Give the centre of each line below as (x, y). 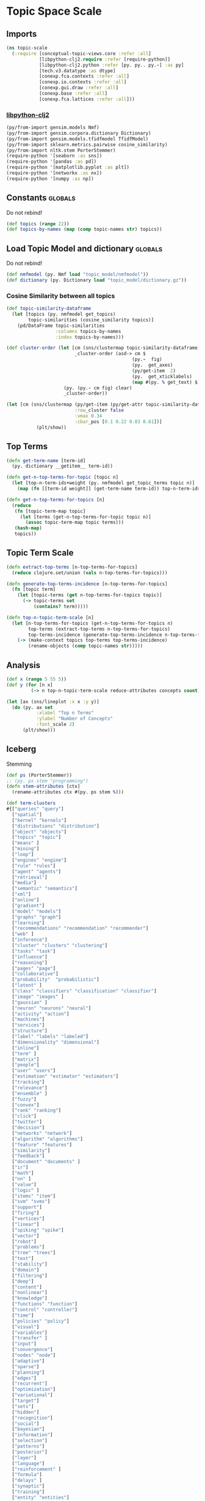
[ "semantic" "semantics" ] (45, 889)
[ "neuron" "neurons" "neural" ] (52, 1008)
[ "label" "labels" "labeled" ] (50, 1037)
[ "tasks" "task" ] (34, 951)
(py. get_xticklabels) (162, 376)
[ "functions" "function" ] (45, 1304)
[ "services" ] (28, 1025)
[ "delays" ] (27, 1480)
